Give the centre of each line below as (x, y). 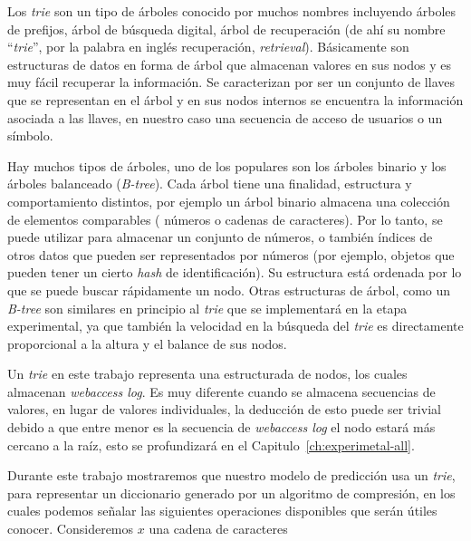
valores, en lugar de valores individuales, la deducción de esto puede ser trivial (224, 409)
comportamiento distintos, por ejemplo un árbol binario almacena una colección (229, 201)
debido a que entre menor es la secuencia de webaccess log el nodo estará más (221, 427)
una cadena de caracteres (218, 529)
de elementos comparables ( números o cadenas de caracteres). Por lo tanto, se (225, 219)
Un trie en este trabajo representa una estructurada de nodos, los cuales (207, 374)
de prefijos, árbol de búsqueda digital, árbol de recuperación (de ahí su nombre (226, 29)
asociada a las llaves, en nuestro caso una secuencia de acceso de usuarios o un (225, 117)
